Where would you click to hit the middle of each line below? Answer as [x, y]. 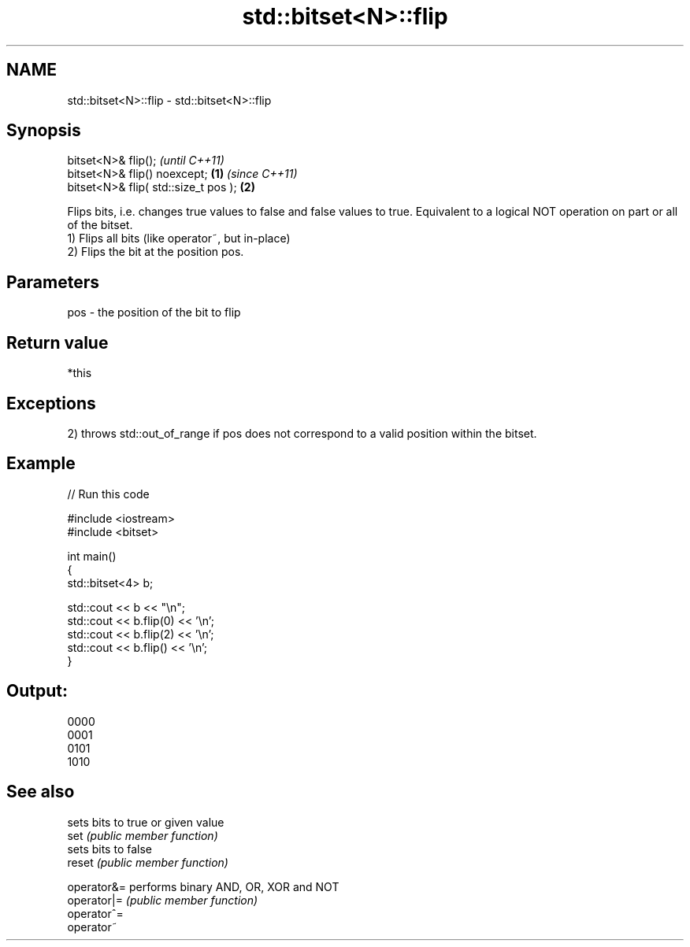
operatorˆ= [95, 913]
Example [41, 464]
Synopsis [44, 131]
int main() [92, 556]
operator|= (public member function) [163, 900]
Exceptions [51, 403]
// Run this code [108, 494]
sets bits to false [109, 849]
